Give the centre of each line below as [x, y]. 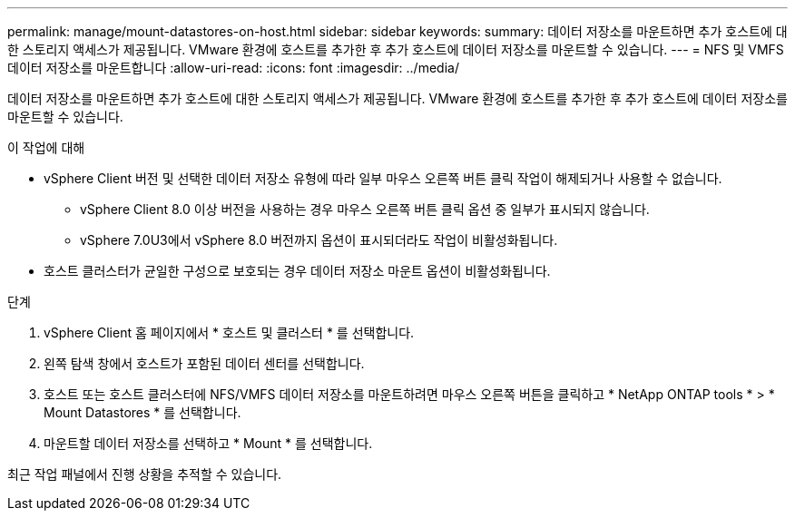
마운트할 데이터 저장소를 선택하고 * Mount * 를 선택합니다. [208, 443]
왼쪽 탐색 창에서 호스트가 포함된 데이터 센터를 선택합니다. [204, 363]
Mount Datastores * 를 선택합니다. [142, 412]
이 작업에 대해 [46, 147]
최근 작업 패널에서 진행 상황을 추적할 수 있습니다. [145, 474]
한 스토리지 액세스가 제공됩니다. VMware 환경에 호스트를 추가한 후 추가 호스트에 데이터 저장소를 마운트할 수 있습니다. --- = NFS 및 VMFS [396, 49]
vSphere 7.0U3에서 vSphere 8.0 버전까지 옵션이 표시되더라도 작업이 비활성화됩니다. [319, 240]
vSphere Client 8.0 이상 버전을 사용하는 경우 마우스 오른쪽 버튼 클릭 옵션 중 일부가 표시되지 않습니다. [365, 209]
